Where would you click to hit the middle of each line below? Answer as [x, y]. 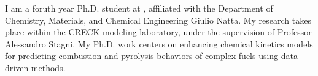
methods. [48, 67]
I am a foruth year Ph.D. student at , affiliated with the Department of [139, 8]
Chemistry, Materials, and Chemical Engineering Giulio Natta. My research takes [158, 20]
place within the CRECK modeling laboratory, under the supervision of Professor [158, 32]
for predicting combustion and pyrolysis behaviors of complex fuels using [142, 56]
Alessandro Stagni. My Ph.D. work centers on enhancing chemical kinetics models [159, 43]
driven [17, 67]
